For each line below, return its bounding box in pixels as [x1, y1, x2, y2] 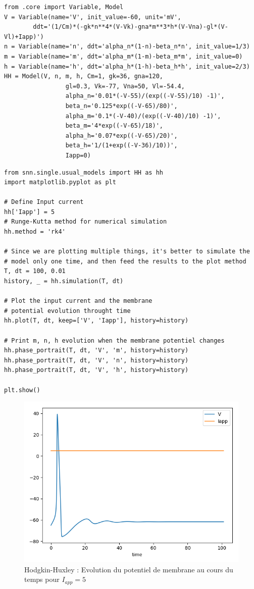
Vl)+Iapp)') [4, 33, 44, 40]
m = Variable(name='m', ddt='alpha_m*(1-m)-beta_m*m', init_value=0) [4, 52, 243, 60]
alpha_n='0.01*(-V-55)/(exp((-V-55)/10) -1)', [65, 92, 225, 100]
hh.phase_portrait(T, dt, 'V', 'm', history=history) [4, 347, 189, 354]
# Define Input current [4, 198, 84, 206]
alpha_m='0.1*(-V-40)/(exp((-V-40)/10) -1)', [65, 112, 221, 120]
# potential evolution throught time [4, 307, 131, 314]
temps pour [24, 574, 60, 584]
